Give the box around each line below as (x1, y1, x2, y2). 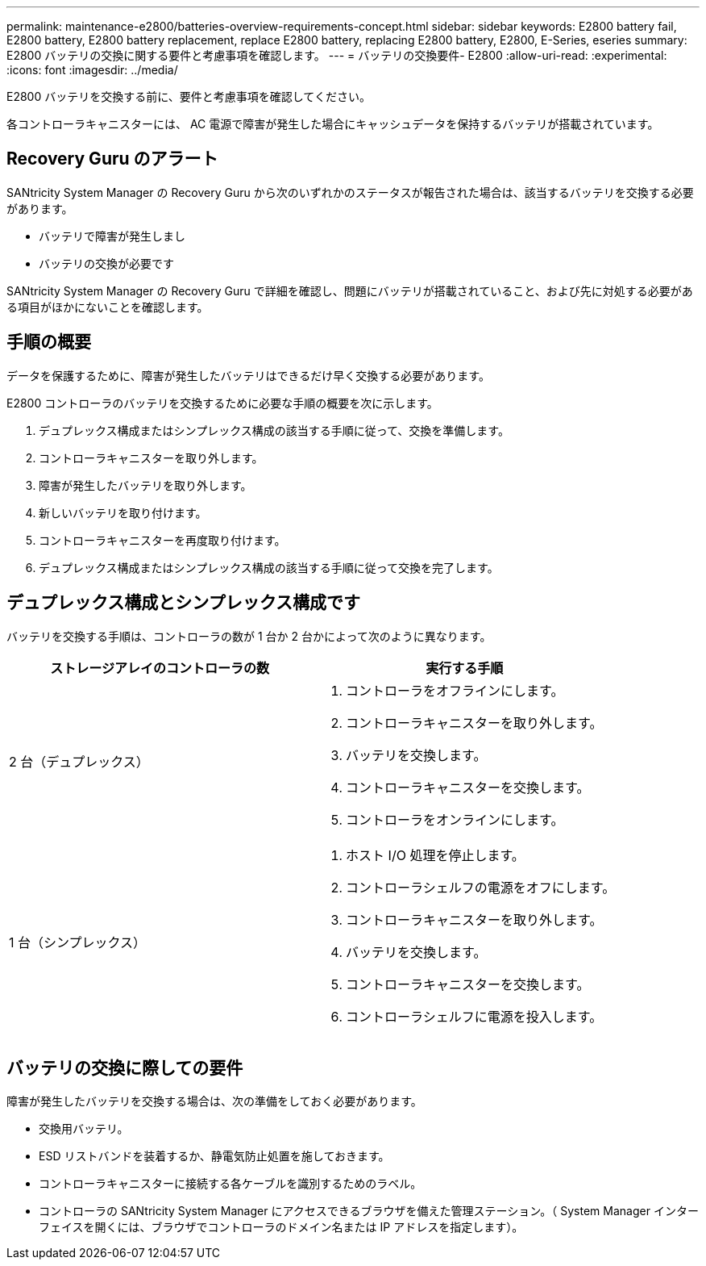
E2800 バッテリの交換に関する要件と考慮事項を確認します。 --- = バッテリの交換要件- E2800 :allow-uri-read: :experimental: (6, 48, 667, 62)
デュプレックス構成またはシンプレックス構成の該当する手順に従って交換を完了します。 (39, 560, 499, 575)
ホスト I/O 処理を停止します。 (346, 846, 525, 863)
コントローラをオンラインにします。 (346, 811, 564, 828)
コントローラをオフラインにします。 (346, 682, 564, 699)
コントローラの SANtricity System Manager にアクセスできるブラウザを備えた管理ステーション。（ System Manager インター (39, 1204, 699, 1218)
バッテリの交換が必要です (39, 256, 174, 270)
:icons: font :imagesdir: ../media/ (6, 63, 178, 77)
